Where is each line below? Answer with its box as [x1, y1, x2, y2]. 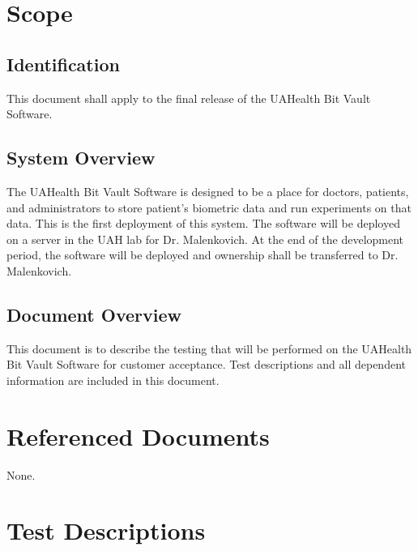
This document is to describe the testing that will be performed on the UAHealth [6, 340, 412, 357]
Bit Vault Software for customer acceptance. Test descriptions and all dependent [6, 356, 406, 373]
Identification [6, 51, 120, 76]
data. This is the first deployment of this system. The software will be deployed [6, 215, 400, 232]
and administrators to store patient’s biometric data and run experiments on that [6, 199, 412, 216]
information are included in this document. [6, 371, 220, 388]
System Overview [6, 145, 156, 170]
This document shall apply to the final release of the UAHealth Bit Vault [6, 89, 371, 106]
